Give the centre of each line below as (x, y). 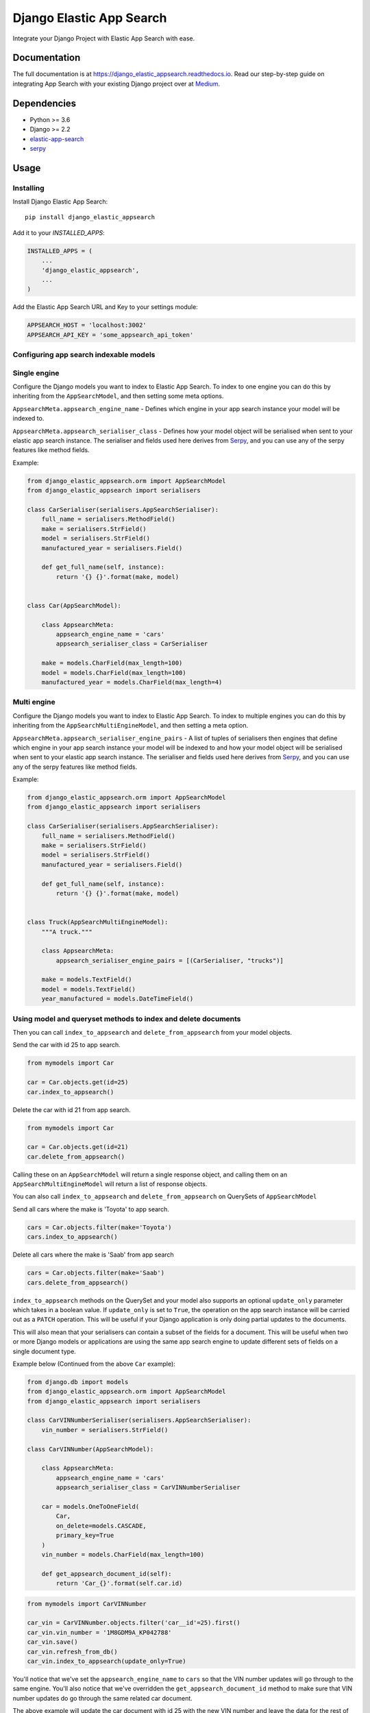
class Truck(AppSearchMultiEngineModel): (98, 922)
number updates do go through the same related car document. (103, 1698)
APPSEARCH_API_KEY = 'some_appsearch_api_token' (110, 335)
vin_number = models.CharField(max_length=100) (123, 1554)
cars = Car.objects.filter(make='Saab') (96, 1273)
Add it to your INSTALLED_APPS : (59, 232)
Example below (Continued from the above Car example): (94, 1364)
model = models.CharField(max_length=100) (114, 673)
